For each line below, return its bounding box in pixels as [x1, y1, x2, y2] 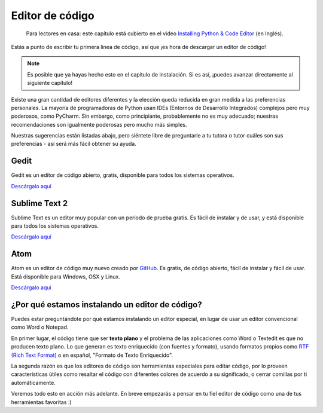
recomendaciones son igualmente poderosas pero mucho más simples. [11, 121, 188, 128]
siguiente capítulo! [27, 79, 73, 87]
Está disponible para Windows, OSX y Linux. [11, 273, 121, 280]
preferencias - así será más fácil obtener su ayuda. [11, 140, 137, 148]
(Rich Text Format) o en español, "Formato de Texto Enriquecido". [11, 351, 173, 359]
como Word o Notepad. [11, 323, 69, 331]
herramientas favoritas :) [11, 398, 72, 406]
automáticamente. [11, 379, 56, 386]
